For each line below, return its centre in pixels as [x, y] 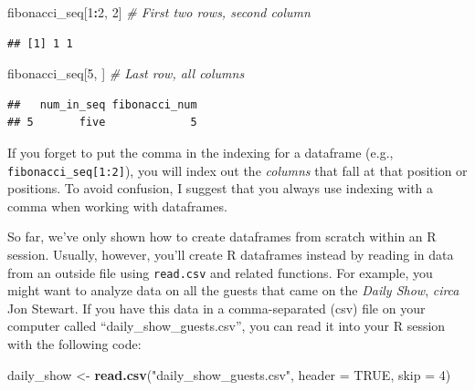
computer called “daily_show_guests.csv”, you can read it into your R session [227, 326]
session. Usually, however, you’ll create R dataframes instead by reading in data [231, 254]
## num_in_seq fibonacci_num [102, 104]
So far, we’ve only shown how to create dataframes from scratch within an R [222, 237]
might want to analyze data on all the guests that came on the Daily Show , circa [233, 290]
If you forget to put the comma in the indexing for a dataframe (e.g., [201, 152]
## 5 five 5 [102, 123]
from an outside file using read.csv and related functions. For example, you [220, 272]
